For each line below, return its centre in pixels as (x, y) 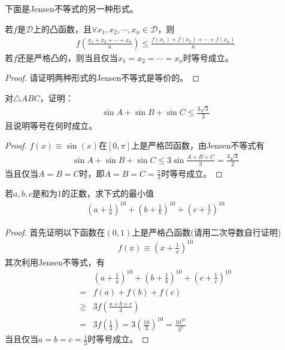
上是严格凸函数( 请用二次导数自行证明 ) (207, 232)
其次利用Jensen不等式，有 (55, 262)
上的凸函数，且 (63, 28)
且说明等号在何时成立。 (51, 125)
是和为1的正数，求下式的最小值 (93, 193)
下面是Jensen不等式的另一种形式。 (72, 8)
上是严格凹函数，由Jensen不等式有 (198, 145)
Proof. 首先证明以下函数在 (55, 232)
